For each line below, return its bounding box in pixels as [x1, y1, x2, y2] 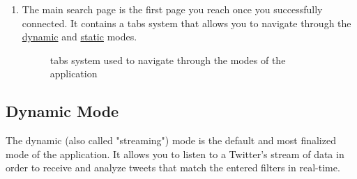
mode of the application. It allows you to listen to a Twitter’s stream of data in [6, 146, 344, 161]
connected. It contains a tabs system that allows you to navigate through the [22, 15, 351, 30]
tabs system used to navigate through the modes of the [50, 52, 286, 67]
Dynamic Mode [6, 100, 119, 122]
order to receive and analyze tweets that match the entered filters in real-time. [6, 160, 340, 175]
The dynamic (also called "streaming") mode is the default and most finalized [6, 133, 336, 148]
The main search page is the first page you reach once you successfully [22, 2, 323, 16]
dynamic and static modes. [22, 29, 137, 44]
